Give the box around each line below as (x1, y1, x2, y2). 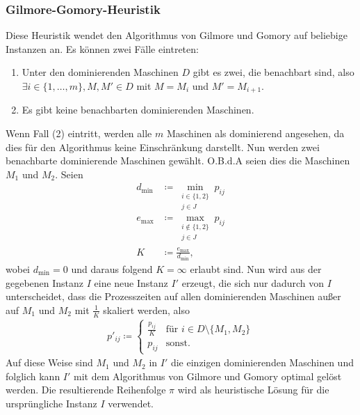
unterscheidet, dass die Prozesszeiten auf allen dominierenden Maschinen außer (6, 289, 341, 304)
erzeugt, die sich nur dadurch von (181, 275, 325, 290)
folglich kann (6, 368, 60, 383)
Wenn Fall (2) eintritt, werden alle (6, 126, 152, 141)
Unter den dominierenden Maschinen (22, 65, 179, 79)
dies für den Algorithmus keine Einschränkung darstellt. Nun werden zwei (6, 139, 320, 154)
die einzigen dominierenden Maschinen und (170, 355, 354, 370)
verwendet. (108, 396, 154, 410)
